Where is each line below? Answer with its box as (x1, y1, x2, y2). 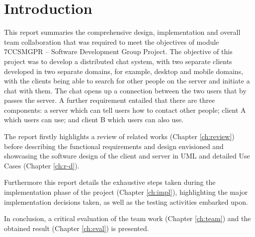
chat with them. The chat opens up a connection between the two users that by (4, 85, 247, 95)
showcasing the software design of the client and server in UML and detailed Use (4, 151, 250, 161)
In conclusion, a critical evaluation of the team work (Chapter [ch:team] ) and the (4, 213, 251, 224)
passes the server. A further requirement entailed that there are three (4, 95, 215, 105)
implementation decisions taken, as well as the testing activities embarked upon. (4, 196, 248, 207)
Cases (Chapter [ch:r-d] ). (4, 160, 80, 170)
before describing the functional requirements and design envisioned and (4, 141, 224, 151)
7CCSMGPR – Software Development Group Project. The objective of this (4, 46, 233, 57)
